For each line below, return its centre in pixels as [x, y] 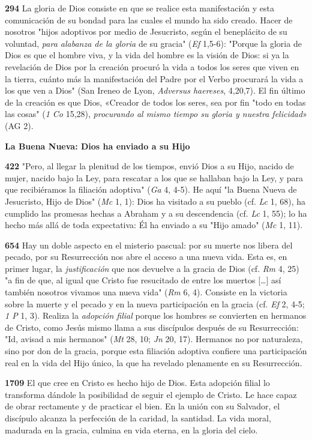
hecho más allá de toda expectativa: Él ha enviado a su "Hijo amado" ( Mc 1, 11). [154, 225]
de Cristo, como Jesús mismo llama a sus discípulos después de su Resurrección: [152, 327]
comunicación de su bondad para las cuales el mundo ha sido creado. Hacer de [149, 20]
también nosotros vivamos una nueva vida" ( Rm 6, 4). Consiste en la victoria [146, 292]
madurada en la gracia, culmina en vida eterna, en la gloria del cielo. [131, 429]
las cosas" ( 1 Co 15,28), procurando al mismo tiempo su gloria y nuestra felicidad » [156, 114]
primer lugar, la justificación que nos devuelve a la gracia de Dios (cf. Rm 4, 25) [152, 268]
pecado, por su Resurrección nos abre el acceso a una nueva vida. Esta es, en [146, 257]
